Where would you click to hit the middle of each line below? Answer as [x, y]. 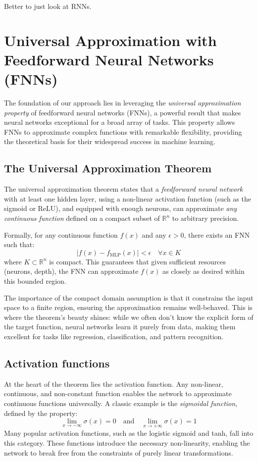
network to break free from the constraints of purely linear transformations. [119, 452]
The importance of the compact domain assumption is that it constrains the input [129, 297]
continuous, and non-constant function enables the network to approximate [118, 393]
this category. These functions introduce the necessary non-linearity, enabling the [127, 442]
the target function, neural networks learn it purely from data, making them [120, 327]
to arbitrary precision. [206, 218]
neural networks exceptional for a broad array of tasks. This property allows [120, 122]
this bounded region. [35, 281]
